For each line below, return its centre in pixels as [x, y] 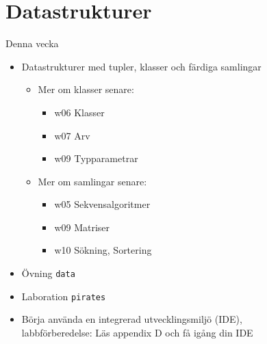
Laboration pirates [64, 296]
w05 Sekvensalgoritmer [102, 204]
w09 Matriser [82, 227]
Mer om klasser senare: [86, 89]
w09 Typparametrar [96, 158]
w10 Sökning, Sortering [103, 250]
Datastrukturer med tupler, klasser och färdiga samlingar [141, 66]
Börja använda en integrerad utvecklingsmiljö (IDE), [132, 319]
